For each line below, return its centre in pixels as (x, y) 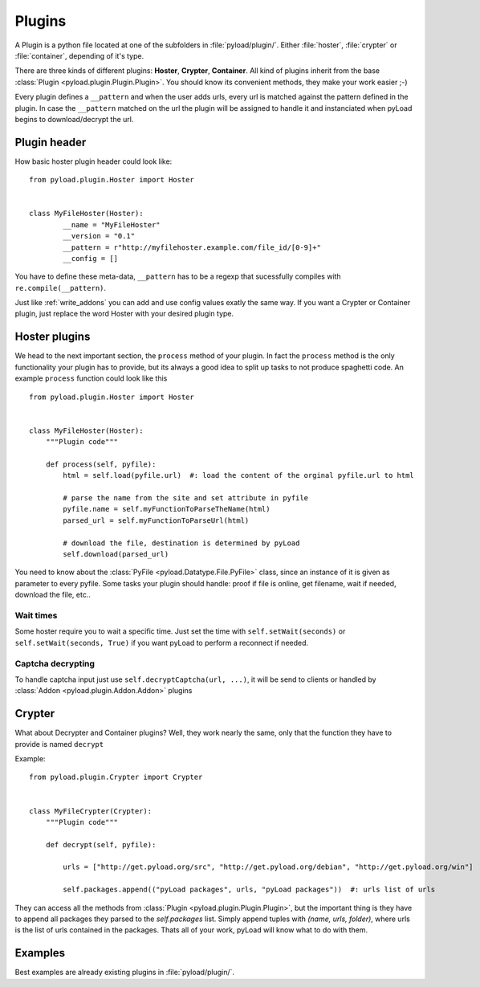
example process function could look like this (91, 378)
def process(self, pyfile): (101, 464)
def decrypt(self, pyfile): (101, 844)
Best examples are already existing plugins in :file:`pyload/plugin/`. (125, 973)
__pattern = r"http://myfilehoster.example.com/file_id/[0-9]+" (192, 247)
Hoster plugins (53, 337)
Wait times (36, 615)
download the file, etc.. (53, 595)
